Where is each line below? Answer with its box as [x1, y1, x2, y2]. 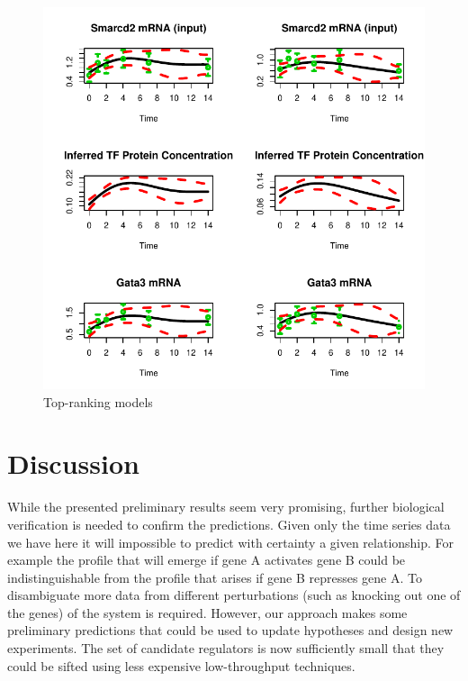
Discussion [7, 445, 139, 482]
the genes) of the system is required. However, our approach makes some [7, 603, 408, 622]
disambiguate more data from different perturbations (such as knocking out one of [7, 586, 461, 604]
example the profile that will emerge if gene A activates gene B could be [7, 550, 406, 569]
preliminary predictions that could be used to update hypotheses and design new [7, 621, 454, 640]
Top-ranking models [43, 392, 153, 411]
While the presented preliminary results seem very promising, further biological [7, 497, 445, 516]
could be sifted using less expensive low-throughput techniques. [7, 656, 355, 675]
